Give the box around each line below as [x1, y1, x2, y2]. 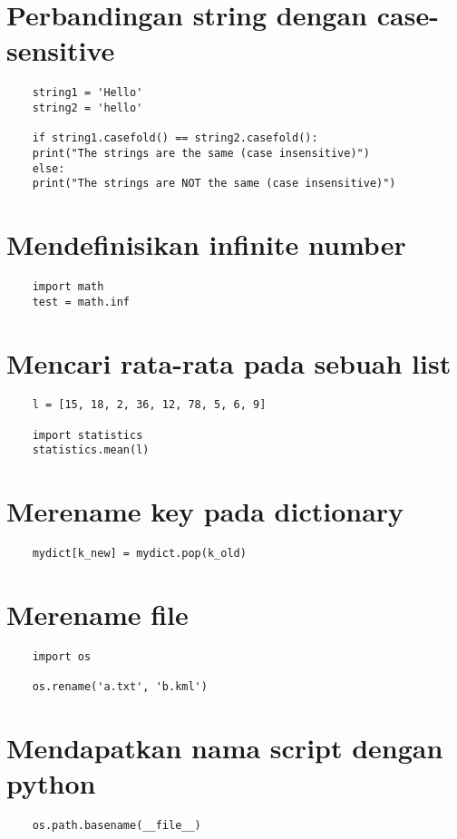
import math [32, 280, 104, 294]
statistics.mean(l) [32, 444, 150, 457]
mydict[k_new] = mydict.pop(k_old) [32, 547, 247, 561]
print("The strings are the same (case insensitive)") [32, 146, 370, 160]
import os [32, 650, 92, 663]
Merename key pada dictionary [6, 493, 404, 530]
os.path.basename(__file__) [32, 819, 201, 833]
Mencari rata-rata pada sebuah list [6, 344, 452, 381]
